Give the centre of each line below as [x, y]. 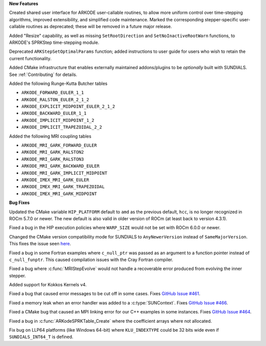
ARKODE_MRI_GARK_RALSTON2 [53, 152]
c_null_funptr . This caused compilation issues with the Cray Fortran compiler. [91, 260]
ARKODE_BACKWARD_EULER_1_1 [54, 113]
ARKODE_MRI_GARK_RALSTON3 [53, 159]
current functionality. [30, 58]
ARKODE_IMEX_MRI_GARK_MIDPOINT [59, 193]
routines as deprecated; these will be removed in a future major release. [99, 27]
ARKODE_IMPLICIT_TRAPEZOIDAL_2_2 [62, 127]
